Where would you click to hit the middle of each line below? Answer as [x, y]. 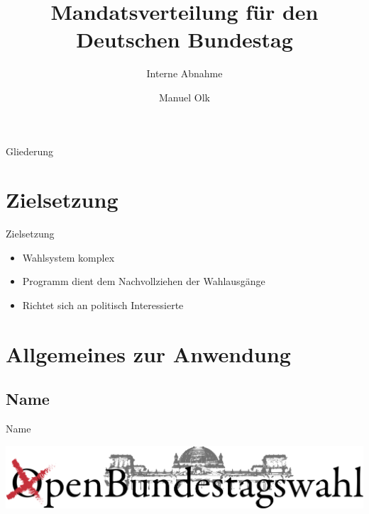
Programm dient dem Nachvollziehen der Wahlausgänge [144, 281]
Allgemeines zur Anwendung [148, 353]
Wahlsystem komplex [68, 257]
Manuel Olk [184, 97]
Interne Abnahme [184, 73]
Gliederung [30, 151]
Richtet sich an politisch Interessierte [103, 305]
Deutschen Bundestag [184, 39]
